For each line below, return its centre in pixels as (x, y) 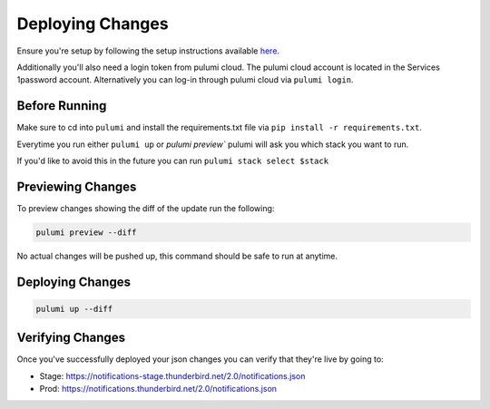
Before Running (62, 106)
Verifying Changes (71, 338)
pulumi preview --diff (86, 232)
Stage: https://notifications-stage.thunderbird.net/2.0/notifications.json (172, 375)
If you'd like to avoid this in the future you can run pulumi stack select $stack (173, 161)
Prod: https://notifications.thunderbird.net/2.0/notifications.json (158, 389)
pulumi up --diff (74, 309)
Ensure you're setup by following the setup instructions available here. (148, 51)
